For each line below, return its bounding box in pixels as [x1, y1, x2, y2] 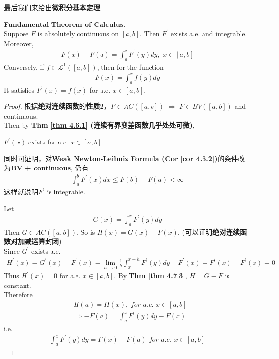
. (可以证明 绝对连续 [178, 226, 240, 237]
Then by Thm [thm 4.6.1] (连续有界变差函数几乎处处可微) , [4, 120, 195, 130]
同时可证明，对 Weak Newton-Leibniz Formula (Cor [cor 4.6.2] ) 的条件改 [4, 153, 245, 163]
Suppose [4, 28, 29, 39]
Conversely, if [4, 61, 44, 72]
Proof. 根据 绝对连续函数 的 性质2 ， [4, 101, 111, 111]
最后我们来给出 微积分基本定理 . [4, 2, 102, 12]
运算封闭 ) [31, 236, 62, 246]
